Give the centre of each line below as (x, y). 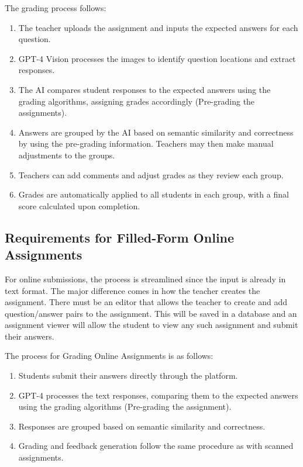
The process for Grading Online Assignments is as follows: (109, 356)
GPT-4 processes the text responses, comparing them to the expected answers (158, 395)
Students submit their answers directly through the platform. (128, 376)
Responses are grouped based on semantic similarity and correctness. (142, 426)
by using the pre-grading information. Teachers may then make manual (146, 143)
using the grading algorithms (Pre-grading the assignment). (125, 407)
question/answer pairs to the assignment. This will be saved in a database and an (151, 313)
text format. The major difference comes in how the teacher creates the (132, 290)
